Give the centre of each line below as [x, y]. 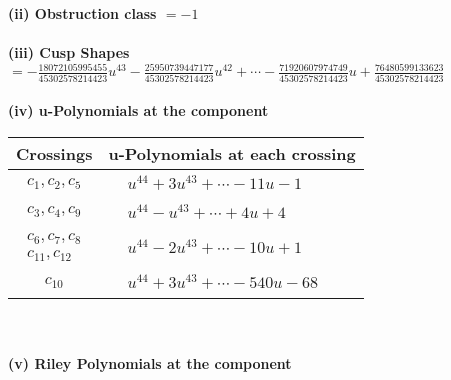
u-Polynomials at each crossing [232, 153]
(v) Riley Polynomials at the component [150, 362]
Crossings [54, 153]
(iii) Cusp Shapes [69, 52]
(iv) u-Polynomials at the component [138, 110]
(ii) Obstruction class [82, 13]
